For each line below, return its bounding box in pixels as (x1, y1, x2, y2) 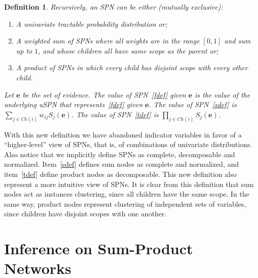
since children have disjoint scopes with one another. (4, 208, 167, 219)
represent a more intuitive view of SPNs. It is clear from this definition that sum (4, 178, 254, 189)
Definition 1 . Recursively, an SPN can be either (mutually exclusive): (4, 2, 223, 12)
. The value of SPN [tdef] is (71, 109, 159, 119)
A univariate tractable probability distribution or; (16, 18, 167, 29)
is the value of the (194, 89, 250, 100)
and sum (224, 35, 251, 46)
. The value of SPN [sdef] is (149, 99, 237, 110)
